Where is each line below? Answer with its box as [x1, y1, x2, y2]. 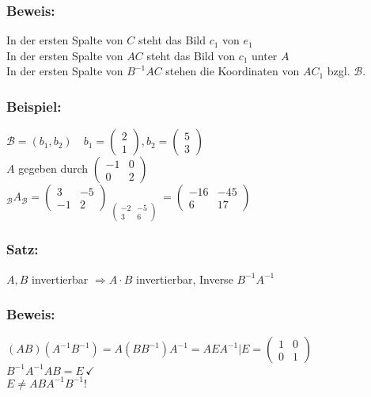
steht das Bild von [146, 47, 235, 63]
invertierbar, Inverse [136, 270, 233, 287]
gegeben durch [18, 160, 89, 177]
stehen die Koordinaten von [165, 63, 300, 79]
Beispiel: [6, 96, 62, 116]
